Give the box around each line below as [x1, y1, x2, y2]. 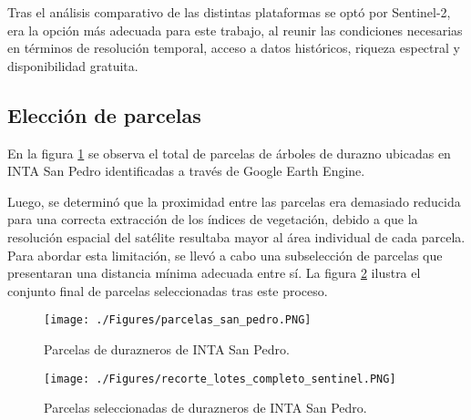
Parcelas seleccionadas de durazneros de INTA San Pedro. [44, 398, 367, 417]
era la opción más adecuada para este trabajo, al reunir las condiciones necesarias [7, 20, 463, 39]
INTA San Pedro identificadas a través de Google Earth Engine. [7, 161, 365, 180]
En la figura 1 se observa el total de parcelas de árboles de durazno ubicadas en [7, 143, 451, 162]
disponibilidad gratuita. [7, 56, 138, 75]
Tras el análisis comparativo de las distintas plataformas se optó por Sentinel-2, [7, 3, 451, 21]
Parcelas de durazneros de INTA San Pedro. [44, 339, 290, 358]
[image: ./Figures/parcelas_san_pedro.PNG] [44, 313, 312, 327]
